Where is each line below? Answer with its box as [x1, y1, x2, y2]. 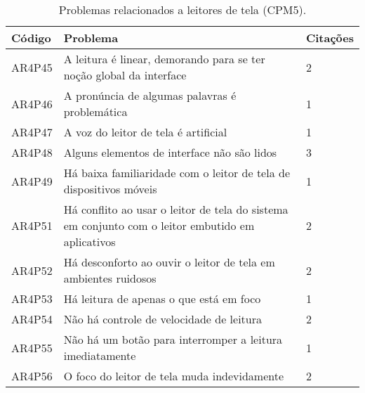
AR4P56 [11, 368, 53, 384]
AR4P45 [11, 58, 53, 75]
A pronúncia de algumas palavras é [63, 87, 237, 103]
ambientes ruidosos [63, 270, 157, 286]
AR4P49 [11, 172, 53, 189]
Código [11, 30, 51, 46]
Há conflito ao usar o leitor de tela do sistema [63, 201, 288, 217]
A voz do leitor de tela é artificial [63, 124, 227, 140]
